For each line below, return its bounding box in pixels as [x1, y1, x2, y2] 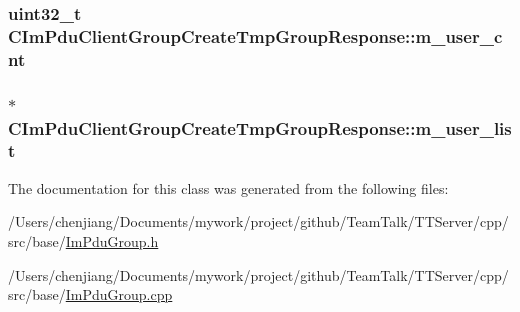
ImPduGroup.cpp [65, 284, 173, 305]
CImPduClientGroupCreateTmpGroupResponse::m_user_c [8, 23, 503, 48]
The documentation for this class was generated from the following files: [8, 177, 449, 198]
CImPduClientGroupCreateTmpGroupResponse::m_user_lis [8, 115, 512, 140]
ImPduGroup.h [65, 230, 159, 251]
